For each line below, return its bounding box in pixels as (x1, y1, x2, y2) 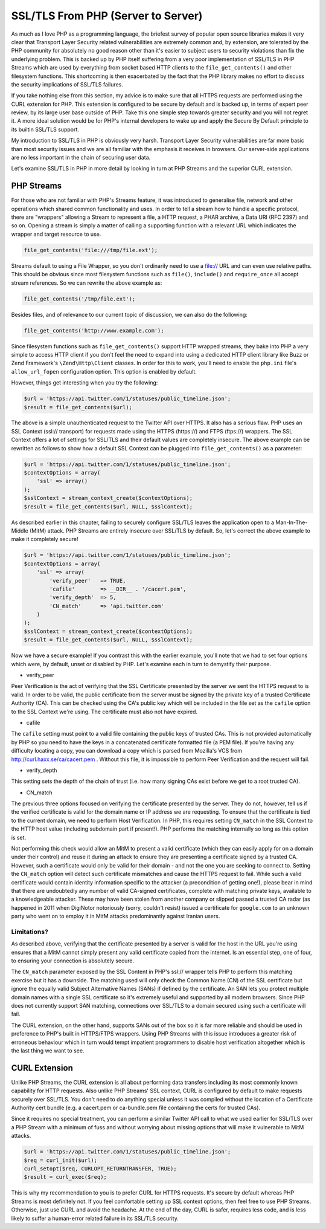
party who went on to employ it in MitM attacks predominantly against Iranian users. (11, 913, 220, 920)
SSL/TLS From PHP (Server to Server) (11, 9, 203, 22)
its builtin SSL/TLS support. (11, 126, 80, 133)
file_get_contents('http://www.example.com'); (24, 327, 164, 334)
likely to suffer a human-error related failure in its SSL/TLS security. (11, 1214, 179, 1222)
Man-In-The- (275, 519, 308, 526)
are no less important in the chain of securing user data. (11, 154, 151, 161)
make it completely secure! (11, 536, 78, 543)
